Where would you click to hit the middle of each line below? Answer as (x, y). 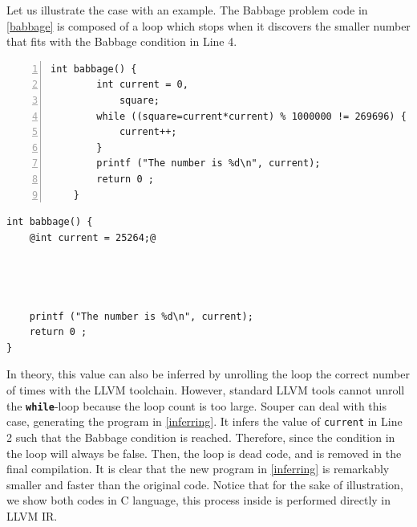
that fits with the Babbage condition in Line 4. (122, 41)
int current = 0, (142, 85)
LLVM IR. (32, 515)
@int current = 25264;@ (93, 237)
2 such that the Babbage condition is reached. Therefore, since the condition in (201, 437)
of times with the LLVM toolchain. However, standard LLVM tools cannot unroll (206, 390)
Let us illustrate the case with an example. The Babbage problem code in (187, 10)
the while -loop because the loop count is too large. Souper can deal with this (196, 405)
